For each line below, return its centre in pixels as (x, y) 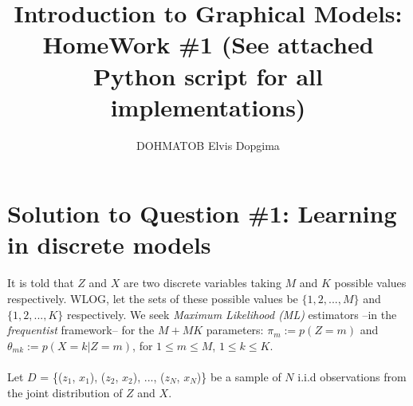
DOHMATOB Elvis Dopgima (208, 145)
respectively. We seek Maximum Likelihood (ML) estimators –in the (232, 314)
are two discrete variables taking (203, 283)
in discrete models (109, 244)
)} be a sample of (239, 376)
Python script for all (208, 75)
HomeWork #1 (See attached (208, 44)
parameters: (235, 330)
